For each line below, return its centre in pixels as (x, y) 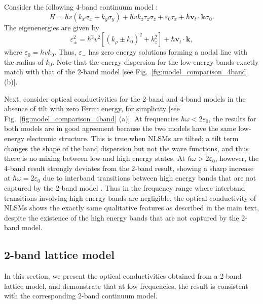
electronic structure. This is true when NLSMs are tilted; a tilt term (133, 138)
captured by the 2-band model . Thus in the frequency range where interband (125, 187)
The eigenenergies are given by (52, 27)
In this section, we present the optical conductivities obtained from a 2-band (123, 276)
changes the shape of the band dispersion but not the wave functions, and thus (126, 148)
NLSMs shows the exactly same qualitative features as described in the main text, (131, 208)
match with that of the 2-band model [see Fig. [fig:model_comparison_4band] (126, 72)
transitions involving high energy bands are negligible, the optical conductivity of (130, 198)
